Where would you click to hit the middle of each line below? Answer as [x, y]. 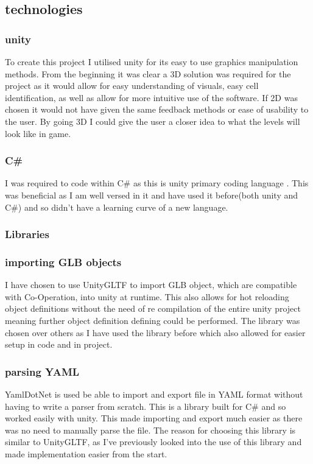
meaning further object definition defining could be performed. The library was [153, 320]
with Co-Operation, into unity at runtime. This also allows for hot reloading [147, 296]
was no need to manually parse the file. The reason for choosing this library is [150, 430]
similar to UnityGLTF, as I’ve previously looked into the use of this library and [153, 442]
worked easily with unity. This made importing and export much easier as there [154, 418]
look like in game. [38, 133]
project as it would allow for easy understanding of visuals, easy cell [132, 86]
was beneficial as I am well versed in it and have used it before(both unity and [152, 195]
